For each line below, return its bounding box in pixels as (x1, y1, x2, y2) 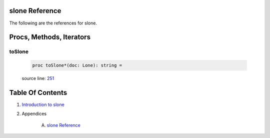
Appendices (21, 110, 47, 117)
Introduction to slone (21, 101, 64, 107)
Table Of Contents (9, 88, 67, 97)
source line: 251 (21, 75, 54, 81)
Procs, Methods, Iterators (9, 33, 91, 41)
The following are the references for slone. (9, 20, 97, 26)
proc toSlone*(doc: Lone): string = (32, 62, 122, 68)
